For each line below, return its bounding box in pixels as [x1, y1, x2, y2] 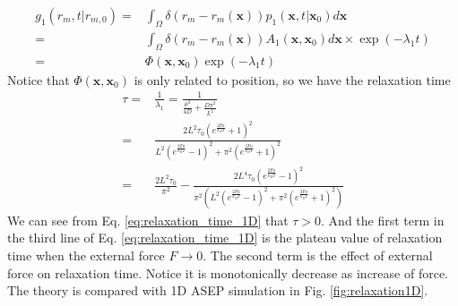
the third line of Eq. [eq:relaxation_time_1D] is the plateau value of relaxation [7, 228, 443, 247]
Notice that [7, 70, 70, 89]
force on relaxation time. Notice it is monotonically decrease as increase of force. [7, 263, 448, 282]
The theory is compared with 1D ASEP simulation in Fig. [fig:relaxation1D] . [7, 281, 428, 300]
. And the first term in [321, 210, 445, 229]
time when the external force [7, 245, 165, 264]
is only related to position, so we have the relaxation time [134, 70, 451, 89]
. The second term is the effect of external [203, 245, 433, 264]
